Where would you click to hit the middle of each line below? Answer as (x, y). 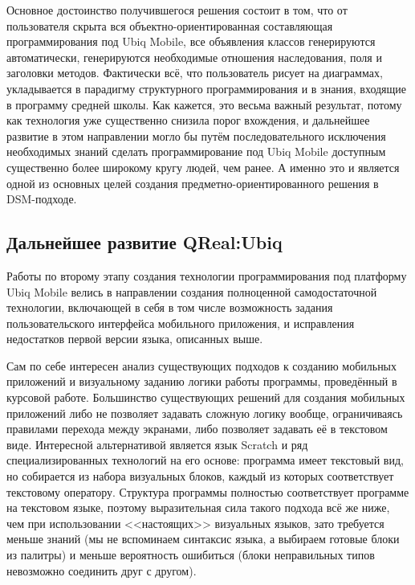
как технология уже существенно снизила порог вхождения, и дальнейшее (188, 120)
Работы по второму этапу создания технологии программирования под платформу (207, 275)
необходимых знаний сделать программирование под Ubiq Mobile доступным (196, 151)
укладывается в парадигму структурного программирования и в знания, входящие (207, 88)
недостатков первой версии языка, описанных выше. (135, 339)
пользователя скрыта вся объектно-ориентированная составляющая (170, 25)
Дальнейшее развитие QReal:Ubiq (144, 242)
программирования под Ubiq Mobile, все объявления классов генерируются (191, 41)
